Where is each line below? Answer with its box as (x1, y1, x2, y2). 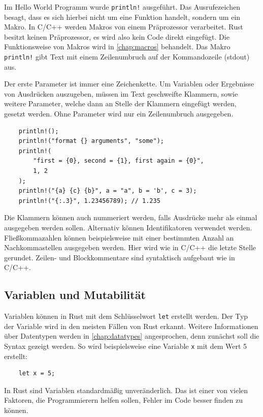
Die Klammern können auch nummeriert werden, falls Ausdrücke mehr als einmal (4, 212, 257, 223)
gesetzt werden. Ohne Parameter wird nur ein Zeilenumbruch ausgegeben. (4, 108, 234, 119)
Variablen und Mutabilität (4, 287, 146, 303)
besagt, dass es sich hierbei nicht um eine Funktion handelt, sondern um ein (4, 11, 241, 22)
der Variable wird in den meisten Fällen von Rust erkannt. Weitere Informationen (4, 320, 258, 331)
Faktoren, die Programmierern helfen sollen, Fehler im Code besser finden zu (4, 395, 243, 405)
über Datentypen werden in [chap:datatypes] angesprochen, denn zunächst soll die (4, 331, 259, 341)
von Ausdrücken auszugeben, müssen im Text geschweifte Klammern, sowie (4, 88, 238, 99)
